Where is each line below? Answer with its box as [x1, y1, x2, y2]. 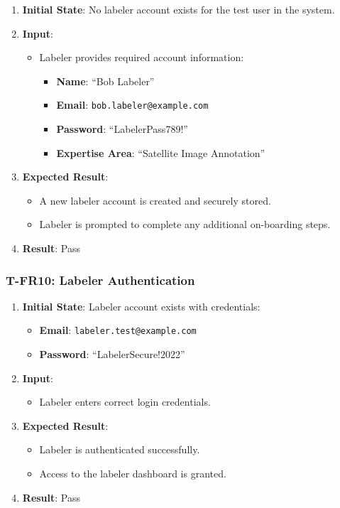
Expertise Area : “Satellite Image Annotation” [56, 145, 265, 160]
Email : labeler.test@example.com [39, 323, 197, 337]
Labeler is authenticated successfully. [39, 442, 200, 457]
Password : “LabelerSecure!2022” [39, 347, 185, 362]
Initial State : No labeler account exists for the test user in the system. [22, 2, 335, 16]
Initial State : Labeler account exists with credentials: [22, 298, 261, 313]
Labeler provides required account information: [39, 50, 244, 65]
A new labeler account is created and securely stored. [39, 193, 271, 207]
